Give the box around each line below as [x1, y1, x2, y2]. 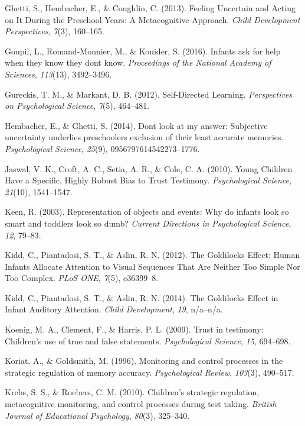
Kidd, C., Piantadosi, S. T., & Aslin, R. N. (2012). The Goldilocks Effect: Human [5, 248, 300, 261]
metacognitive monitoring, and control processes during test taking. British [5, 398, 277, 410]
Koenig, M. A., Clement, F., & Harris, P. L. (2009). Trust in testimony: [5, 323, 264, 335]
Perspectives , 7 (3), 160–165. [5, 25, 104, 37]
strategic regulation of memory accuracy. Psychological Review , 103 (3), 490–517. [5, 366, 294, 378]
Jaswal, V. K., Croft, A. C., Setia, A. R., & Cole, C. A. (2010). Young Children [5, 162, 293, 175]
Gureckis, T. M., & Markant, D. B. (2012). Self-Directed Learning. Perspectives [5, 88, 293, 100]
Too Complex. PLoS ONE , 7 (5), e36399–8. [5, 272, 159, 284]
